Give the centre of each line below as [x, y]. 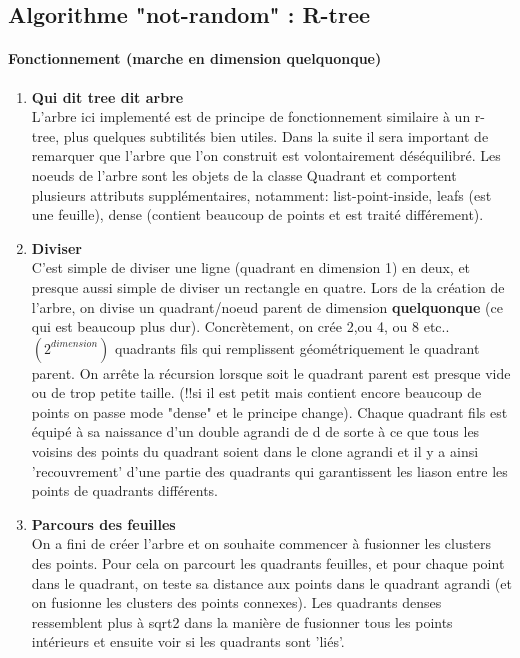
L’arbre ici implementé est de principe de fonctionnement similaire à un [251, 116]
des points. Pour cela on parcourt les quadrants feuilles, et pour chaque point [268, 563]
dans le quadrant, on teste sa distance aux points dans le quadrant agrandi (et [271, 582]
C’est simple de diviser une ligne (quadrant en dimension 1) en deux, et [251, 267]
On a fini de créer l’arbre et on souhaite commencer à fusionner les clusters [261, 543]
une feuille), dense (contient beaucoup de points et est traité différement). [257, 214]
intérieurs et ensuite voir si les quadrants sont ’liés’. [188, 641]
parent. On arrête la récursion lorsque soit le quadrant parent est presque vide [271, 372]
